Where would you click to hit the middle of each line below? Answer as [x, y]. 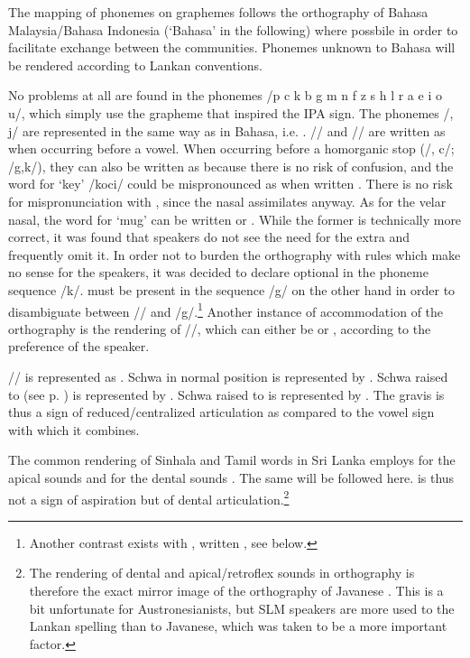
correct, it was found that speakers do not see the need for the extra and [209, 237]
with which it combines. [74, 429]
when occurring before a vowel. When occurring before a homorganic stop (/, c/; [231, 148]
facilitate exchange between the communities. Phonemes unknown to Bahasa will [232, 47]
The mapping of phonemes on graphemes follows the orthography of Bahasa [218, 12]
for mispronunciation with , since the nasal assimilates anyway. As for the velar [227, 201]
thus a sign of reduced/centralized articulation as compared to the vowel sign [221, 412]
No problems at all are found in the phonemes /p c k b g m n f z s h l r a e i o [225, 95]
